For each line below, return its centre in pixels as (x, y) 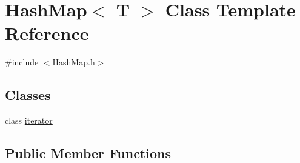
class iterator (29, 120)
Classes (28, 95)
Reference (47, 33)
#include (22, 62)
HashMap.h (74, 62)
